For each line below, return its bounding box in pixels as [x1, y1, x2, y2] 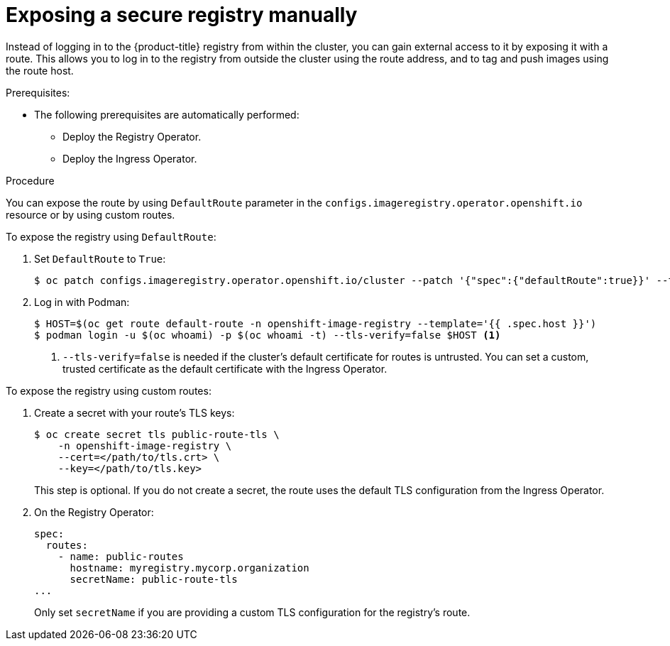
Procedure [6, 174, 55, 187]
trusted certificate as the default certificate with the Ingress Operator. [62, 362, 388, 375]
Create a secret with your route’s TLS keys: [34, 406, 235, 419]
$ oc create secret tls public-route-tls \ [34, 428, 280, 440]
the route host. [6, 64, 74, 77]
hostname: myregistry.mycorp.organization [70, 562, 309, 574]
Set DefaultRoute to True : [34, 252, 166, 265]
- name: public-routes [57, 550, 184, 562]
